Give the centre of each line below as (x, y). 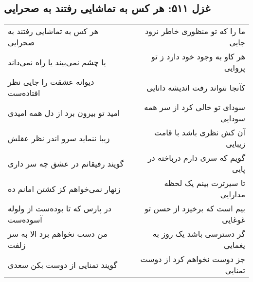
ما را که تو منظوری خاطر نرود (195, 31)
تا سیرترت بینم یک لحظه (205, 183)
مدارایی (233, 194)
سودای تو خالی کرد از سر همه (195, 107)
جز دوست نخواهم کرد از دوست (193, 259)
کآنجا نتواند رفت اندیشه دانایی (196, 87)
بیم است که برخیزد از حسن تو (195, 208)
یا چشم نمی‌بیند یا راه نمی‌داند (57, 62)
